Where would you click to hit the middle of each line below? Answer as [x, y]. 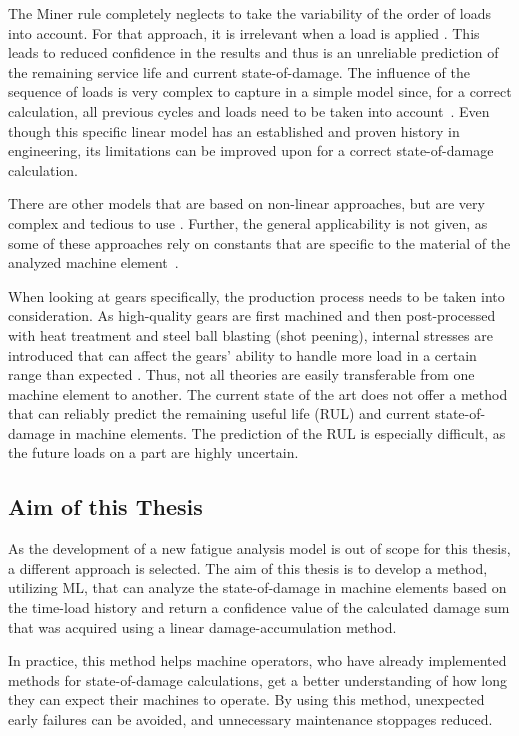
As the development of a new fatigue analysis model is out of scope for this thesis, [259, 548]
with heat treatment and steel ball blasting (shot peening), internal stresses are [250, 334]
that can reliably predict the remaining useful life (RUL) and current [219, 413]
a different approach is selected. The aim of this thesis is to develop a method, [248, 567]
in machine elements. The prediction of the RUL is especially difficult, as [282, 432]
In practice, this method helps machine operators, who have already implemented [257, 660]
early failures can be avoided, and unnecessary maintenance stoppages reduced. [250, 719]
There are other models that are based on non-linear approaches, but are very [246, 203]
